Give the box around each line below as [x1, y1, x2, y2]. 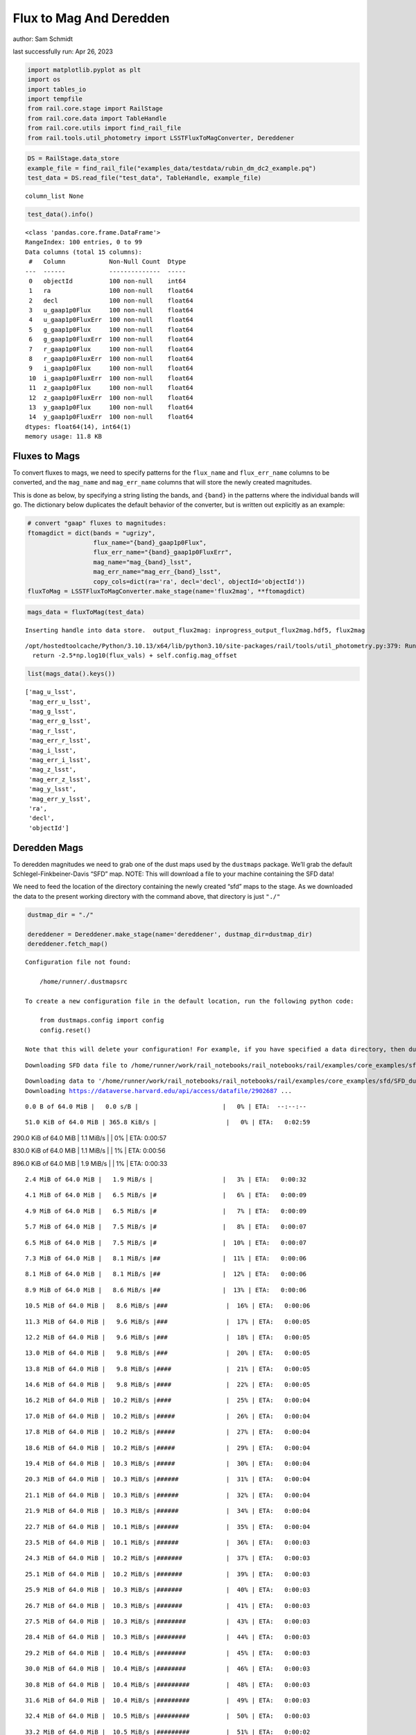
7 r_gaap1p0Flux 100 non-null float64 [28, 345, 193, 353]
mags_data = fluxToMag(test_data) [27, 608, 145, 616]
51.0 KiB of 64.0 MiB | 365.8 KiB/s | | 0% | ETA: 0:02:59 [25, 1118, 311, 1126]
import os [27, 76, 61, 83]
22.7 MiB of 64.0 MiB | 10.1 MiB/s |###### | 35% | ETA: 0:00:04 [25, 1523, 311, 1530]
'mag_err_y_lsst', [28, 795, 92, 803]
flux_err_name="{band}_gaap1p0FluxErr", [93, 548, 232, 557]
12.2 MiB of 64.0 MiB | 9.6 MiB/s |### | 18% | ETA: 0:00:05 [25, 1333, 311, 1341]
